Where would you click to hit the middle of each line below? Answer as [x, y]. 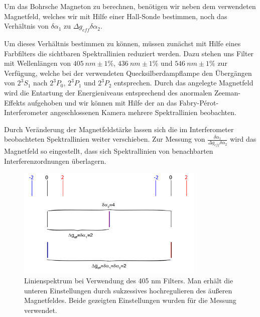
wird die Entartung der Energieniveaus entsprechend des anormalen [108, 92]
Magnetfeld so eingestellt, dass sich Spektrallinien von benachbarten [109, 151]
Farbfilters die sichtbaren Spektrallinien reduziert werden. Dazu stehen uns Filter [129, 53]
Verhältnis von [26, 26]
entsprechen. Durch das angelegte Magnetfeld [184, 83]
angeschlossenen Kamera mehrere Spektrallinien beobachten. [143, 112]
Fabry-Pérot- [199, 102]
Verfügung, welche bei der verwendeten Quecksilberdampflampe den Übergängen [128, 73]
